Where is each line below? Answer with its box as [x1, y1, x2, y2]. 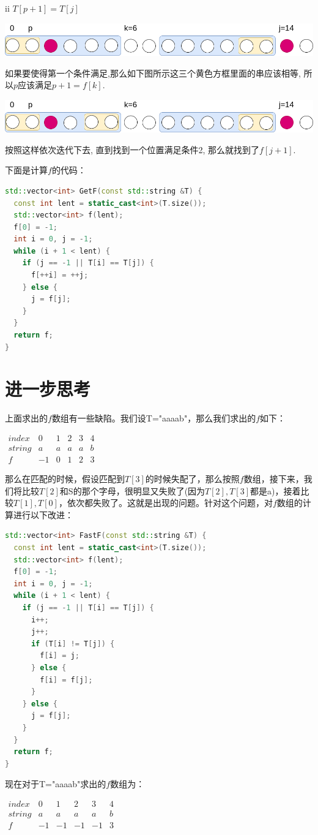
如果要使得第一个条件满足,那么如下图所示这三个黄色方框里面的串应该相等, [5, 66, 301, 79]
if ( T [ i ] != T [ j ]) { [31, 639, 115, 648]
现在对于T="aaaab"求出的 [5, 777, 106, 790]
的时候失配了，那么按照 [145, 472, 240, 485]
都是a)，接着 [250, 484, 301, 497]
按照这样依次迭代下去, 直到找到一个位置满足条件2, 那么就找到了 [5, 143, 260, 156]
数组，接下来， [243, 472, 304, 485]
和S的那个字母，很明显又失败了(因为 [59, 484, 205, 497]
